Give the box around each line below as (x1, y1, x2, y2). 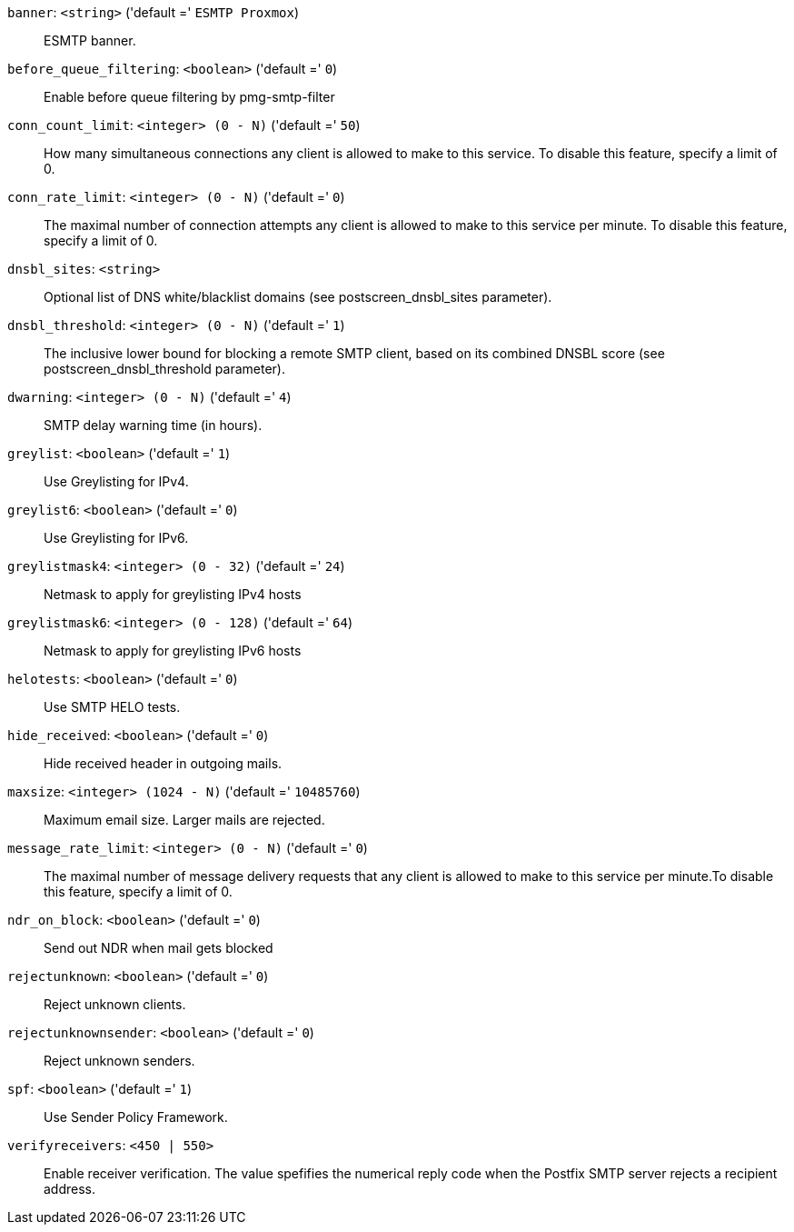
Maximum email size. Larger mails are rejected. (44, 812, 325, 827)
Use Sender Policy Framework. (44, 1109, 228, 1125)
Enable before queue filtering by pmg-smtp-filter (44, 89, 335, 105)
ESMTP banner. (44, 33, 136, 48)
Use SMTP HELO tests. (44, 699, 181, 715)
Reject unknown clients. (44, 997, 186, 1012)
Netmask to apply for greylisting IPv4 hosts (44, 586, 302, 602)
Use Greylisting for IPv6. (44, 530, 189, 546)
